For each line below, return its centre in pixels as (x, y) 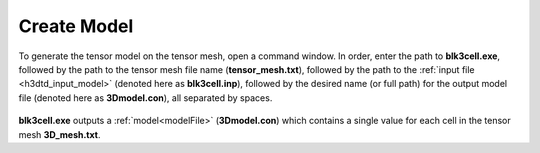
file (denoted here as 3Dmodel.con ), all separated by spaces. (145, 97)
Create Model (76, 26)
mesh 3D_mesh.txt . (59, 134)
